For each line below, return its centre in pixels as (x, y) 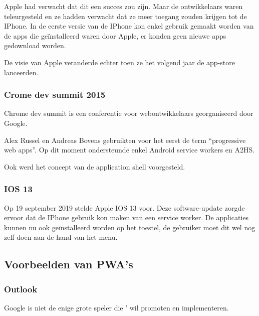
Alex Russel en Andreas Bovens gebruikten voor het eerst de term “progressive (125, 140)
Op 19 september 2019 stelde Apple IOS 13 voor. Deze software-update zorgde (124, 207)
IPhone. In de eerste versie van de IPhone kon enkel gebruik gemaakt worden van (129, 26)
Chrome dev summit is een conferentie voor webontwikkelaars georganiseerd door (129, 113)
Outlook (21, 289)
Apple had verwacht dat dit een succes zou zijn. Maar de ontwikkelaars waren (123, 6)
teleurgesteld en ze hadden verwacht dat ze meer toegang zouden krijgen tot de (125, 16)
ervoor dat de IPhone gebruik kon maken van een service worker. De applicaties (126, 217)
